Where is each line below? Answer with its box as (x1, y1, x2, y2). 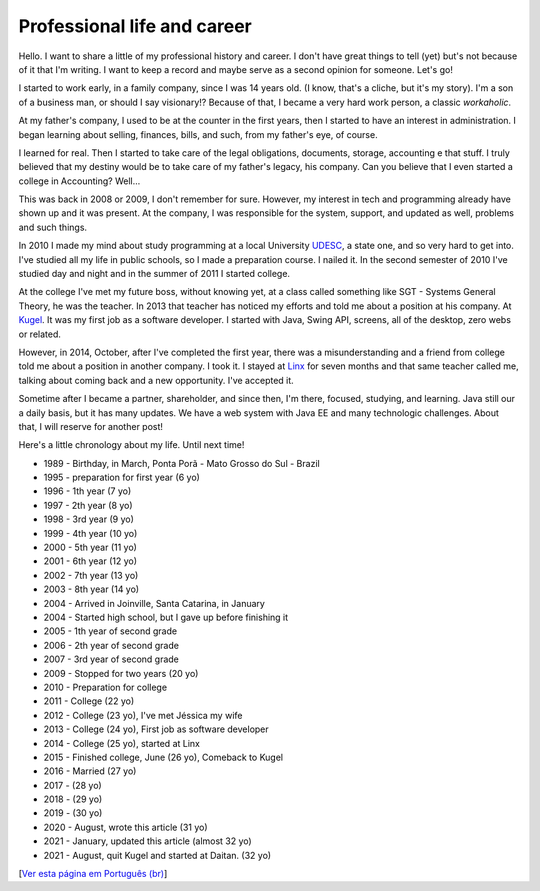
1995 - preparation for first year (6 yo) (43, 471, 200, 484)
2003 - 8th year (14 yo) (43, 583, 140, 595)
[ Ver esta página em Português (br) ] (18, 868, 168, 880)
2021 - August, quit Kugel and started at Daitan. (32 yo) (43, 849, 272, 861)
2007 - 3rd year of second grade (43, 653, 180, 665)
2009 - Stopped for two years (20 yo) (43, 667, 199, 679)
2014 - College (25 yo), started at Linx (43, 737, 200, 749)
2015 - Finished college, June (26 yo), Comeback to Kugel (43, 751, 284, 763)
